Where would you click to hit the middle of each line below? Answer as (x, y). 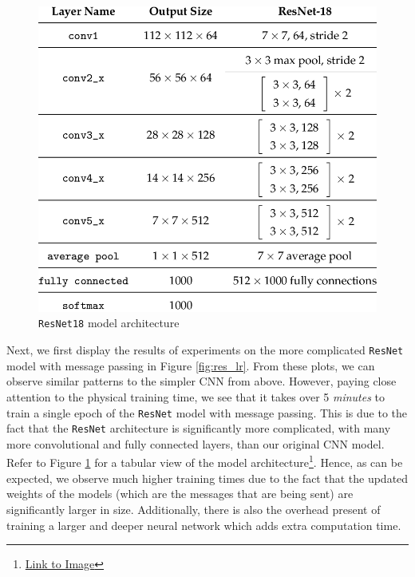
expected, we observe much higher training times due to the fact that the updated (207, 478)
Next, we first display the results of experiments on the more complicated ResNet (205, 350)
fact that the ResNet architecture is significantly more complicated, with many (199, 428)
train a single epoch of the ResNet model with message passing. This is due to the (207, 412)
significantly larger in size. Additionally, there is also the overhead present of (194, 509)
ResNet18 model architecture (109, 323)
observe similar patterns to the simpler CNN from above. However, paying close (202, 381)
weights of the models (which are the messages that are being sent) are (180, 494)
